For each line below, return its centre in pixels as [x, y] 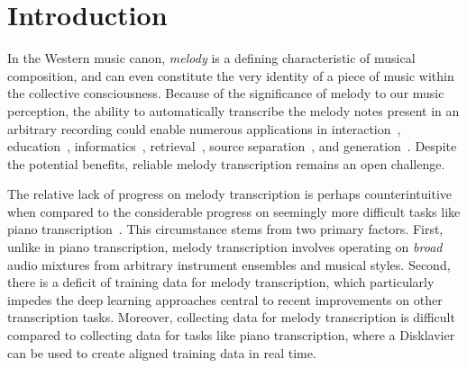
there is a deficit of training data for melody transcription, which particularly [221, 282]
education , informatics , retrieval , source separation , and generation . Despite [232, 146]
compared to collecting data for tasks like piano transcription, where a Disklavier [231, 335]
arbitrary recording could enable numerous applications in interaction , [204, 128]
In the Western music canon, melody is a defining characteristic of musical [211, 58]
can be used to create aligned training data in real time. [162, 352]
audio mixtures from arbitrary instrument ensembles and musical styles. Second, [229, 264]
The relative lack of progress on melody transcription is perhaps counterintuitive [230, 194]
